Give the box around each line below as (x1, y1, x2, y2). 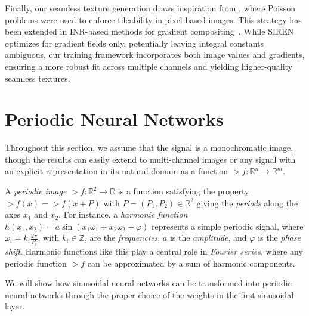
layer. (5, 300, 25, 312)
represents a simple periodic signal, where (151, 219, 304, 232)
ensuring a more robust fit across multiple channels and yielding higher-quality (5, 60, 293, 72)
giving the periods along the (196, 196, 298, 209)
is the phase (258, 231, 301, 244)
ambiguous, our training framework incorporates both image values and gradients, (5, 48, 305, 61)
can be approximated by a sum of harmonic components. (87, 256, 295, 269)
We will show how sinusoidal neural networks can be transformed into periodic (5, 277, 292, 289)
